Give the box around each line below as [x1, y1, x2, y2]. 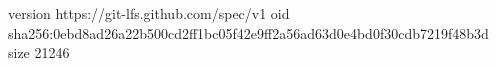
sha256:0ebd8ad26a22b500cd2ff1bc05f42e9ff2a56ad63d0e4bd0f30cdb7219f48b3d [8, 22, 489, 43]
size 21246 [8, 42, 70, 63]
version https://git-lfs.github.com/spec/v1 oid [8, 3, 290, 23]
